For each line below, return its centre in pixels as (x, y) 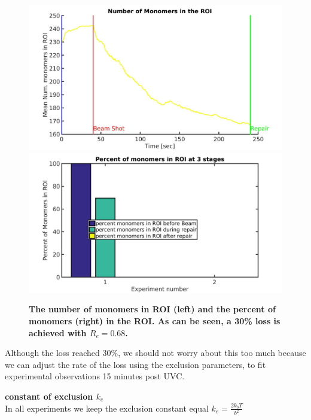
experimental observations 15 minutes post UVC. (95, 376)
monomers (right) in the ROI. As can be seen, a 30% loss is (155, 320)
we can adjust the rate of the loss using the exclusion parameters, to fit (135, 364)
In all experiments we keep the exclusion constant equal (107, 408)
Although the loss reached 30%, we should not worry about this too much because (155, 353)
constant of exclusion (49, 396)
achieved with (58, 332)
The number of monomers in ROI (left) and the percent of (152, 309)
